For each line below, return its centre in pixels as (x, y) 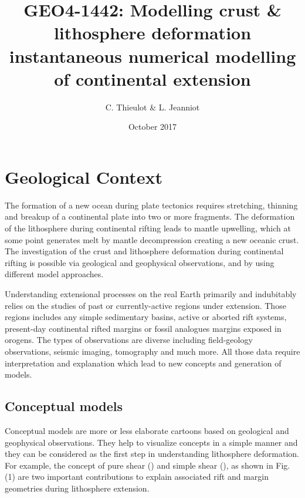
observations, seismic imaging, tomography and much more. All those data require (152, 351)
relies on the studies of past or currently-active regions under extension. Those (145, 305)
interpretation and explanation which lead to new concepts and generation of (143, 363)
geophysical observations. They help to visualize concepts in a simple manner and (151, 442)
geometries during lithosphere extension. (77, 488)
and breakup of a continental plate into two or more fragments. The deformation (150, 216)
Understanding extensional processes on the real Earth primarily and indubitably (151, 293)
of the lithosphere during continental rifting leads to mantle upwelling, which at (148, 228)
